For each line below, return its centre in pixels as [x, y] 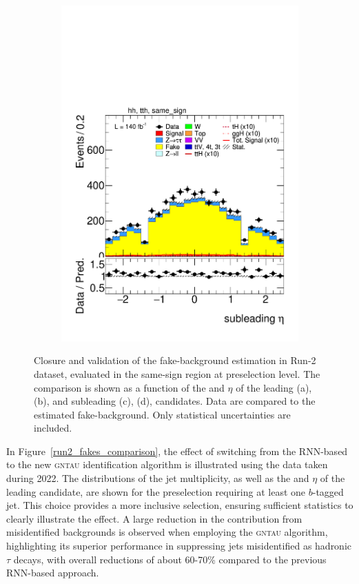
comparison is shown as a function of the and [129, 387]
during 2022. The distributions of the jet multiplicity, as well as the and [158, 478]
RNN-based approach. [53, 573]
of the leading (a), [274, 387]
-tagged [328, 491]
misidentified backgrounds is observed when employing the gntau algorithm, [167, 532]
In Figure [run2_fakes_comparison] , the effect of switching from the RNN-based [177, 451]
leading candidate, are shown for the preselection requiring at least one [156, 491]
